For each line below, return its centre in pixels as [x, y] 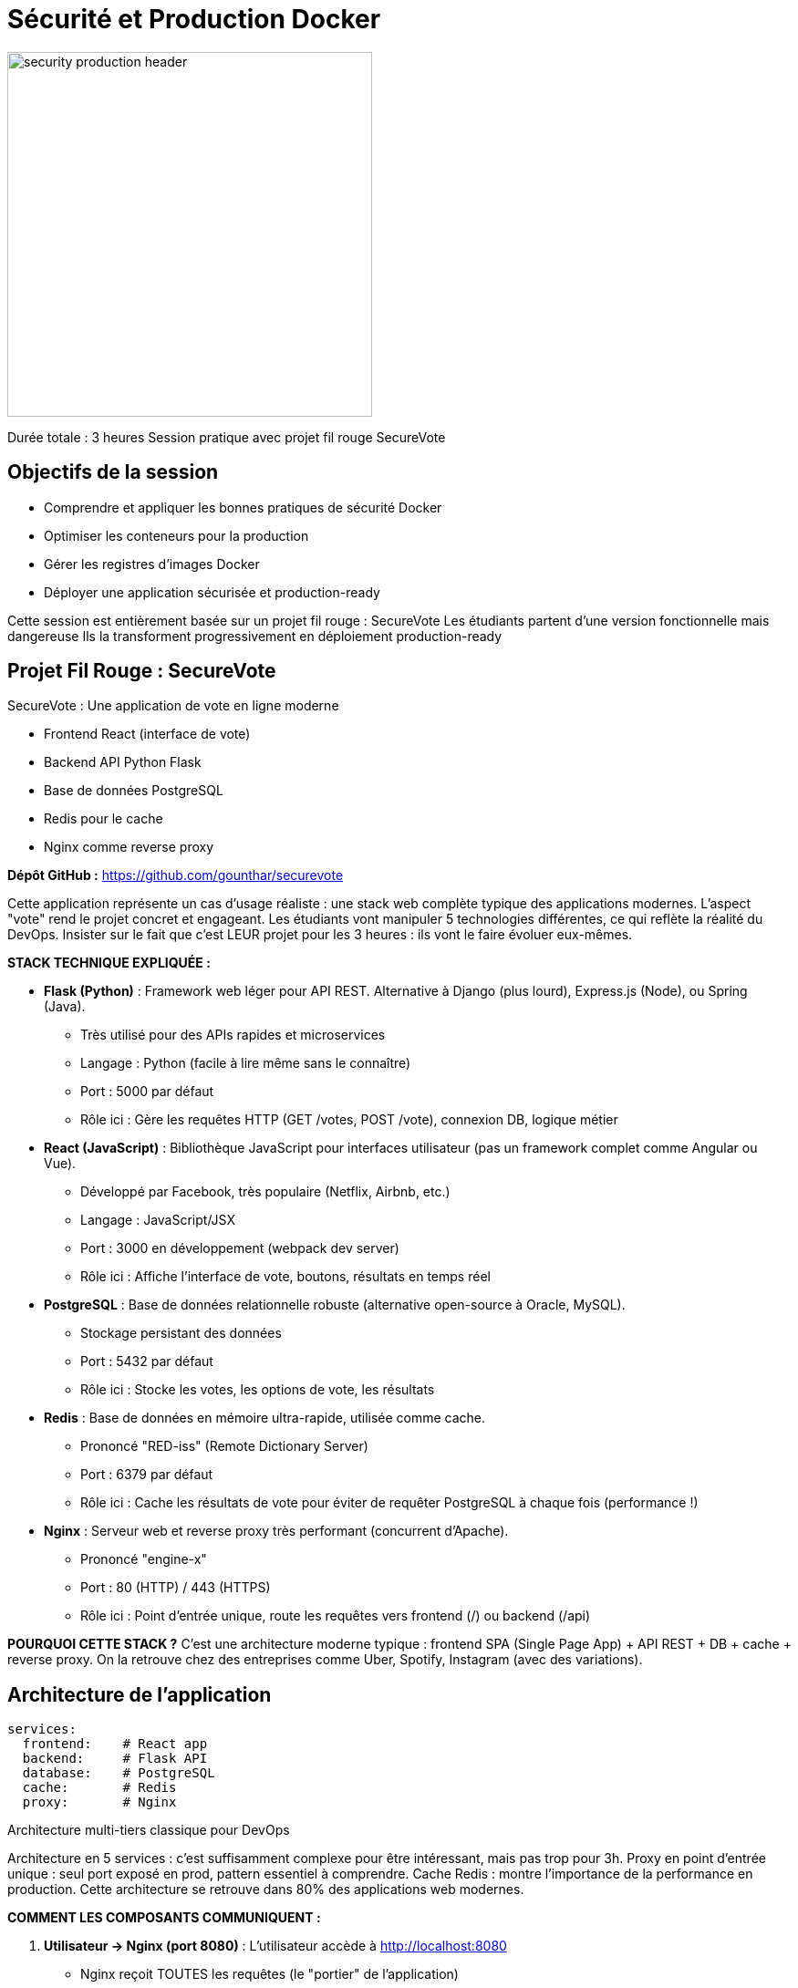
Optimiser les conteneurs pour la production [176, 535]
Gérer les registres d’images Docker [152, 564]
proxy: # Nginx [99, 1802]
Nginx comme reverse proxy [129, 847]
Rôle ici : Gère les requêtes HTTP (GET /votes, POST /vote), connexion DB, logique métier [349, 1120]
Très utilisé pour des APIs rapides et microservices [233, 1035]
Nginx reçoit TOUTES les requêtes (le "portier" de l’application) [269, 1974]
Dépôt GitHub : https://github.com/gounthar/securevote [176, 875]
